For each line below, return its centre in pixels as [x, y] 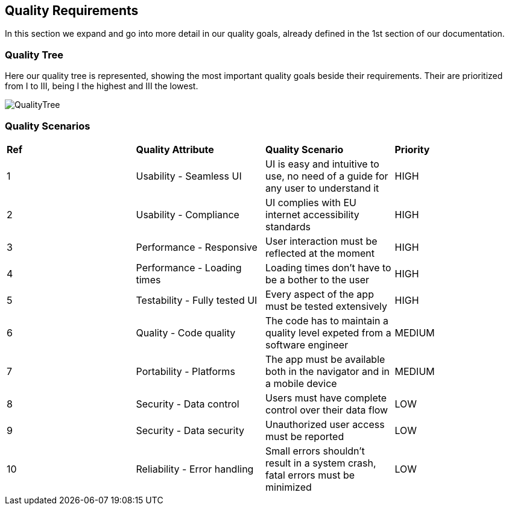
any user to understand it [322, 188]
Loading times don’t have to [328, 267]
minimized [289, 487]
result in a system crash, [321, 463]
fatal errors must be [310, 475]
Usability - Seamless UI [189, 176]
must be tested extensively [326, 306]
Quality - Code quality [186, 332]
